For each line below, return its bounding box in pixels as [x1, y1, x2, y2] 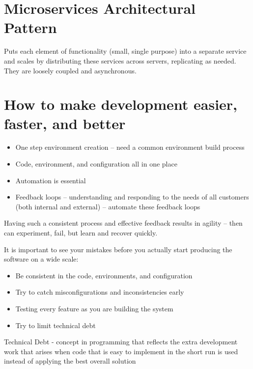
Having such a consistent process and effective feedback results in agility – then [4, 218, 243, 228]
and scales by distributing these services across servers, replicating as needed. [4, 55, 236, 66]
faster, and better [4, 113, 126, 134]
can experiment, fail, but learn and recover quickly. [4, 227, 158, 237]
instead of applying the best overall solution [4, 356, 136, 366]
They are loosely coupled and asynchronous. [4, 65, 137, 75]
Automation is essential [15, 175, 86, 185]
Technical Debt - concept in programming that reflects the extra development [4, 336, 238, 347]
